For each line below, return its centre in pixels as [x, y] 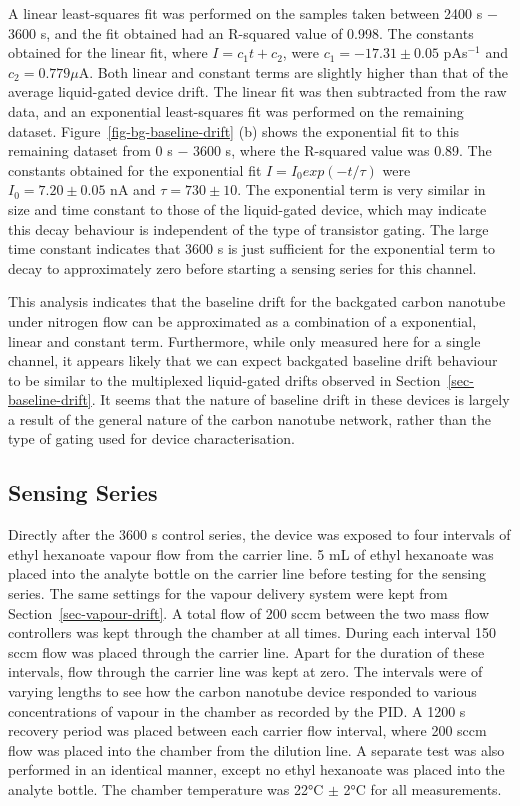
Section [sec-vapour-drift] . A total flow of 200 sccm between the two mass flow [248, 612]
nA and [133, 189]
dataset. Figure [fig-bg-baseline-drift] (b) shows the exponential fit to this [234, 130]
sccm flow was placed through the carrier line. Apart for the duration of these [246, 651]
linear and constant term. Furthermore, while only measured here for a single [244, 340]
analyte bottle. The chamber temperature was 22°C [166, 788]
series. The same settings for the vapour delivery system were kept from [228, 593]
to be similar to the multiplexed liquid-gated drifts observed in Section [224, 379]
